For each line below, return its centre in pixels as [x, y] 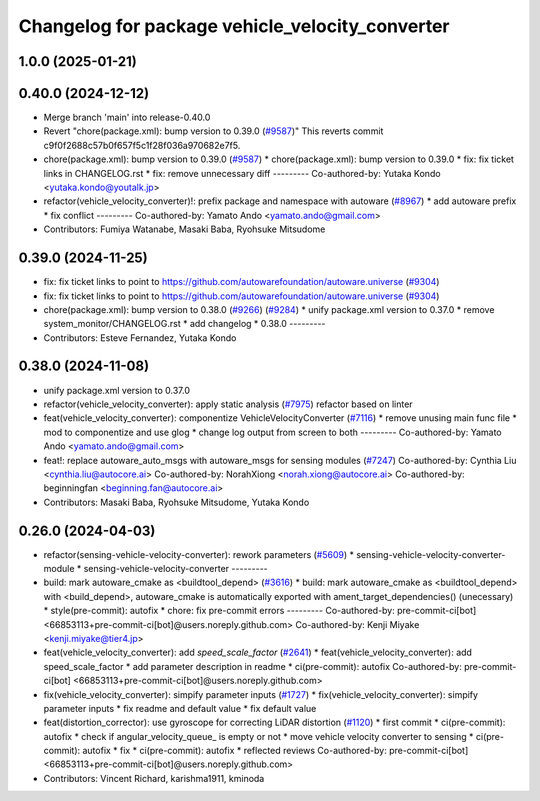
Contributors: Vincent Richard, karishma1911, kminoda [154, 778]
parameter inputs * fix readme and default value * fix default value [180, 708]
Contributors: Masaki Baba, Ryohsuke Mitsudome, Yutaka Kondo [176, 502]
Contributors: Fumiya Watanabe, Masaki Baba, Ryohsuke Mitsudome [184, 229]
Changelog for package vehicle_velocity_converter [234, 26]
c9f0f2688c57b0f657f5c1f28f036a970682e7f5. [142, 145]
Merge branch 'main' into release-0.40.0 [127, 117]
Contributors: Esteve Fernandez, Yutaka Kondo [140, 337]
